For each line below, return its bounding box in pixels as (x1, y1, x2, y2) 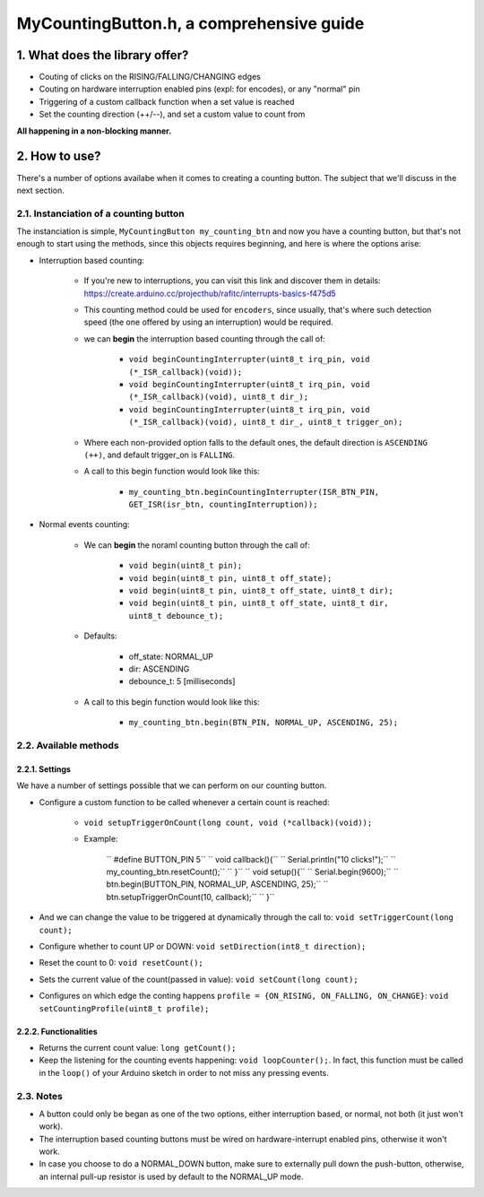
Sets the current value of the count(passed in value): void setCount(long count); (39, 974, 359, 984)
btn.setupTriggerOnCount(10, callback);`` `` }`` (106, 891, 275, 902)
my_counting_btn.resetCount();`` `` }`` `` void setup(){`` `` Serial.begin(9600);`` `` (106, 866, 399, 878)
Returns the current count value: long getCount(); (39, 1042, 237, 1053)
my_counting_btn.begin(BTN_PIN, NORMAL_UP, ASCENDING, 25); (128, 717, 399, 728)
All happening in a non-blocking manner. (16, 126, 172, 136)
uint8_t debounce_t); (128, 611, 224, 620)
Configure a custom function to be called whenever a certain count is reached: (39, 796, 331, 807)
